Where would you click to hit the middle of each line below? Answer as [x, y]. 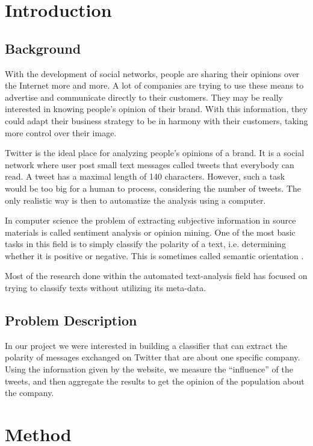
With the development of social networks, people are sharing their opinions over [152, 73]
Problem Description [71, 320]
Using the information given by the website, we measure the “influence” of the [149, 369]
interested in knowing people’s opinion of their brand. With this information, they [156, 109]
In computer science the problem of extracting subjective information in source [150, 220]
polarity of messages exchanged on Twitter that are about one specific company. [153, 357]
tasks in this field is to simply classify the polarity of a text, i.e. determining [145, 244]
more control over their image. [61, 132]
